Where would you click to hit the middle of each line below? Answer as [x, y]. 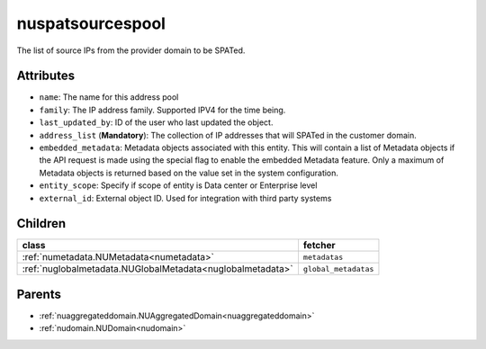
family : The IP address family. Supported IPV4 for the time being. [162, 110]
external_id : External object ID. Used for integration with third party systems [185, 198]
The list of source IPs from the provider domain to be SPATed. [131, 50]
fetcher [319, 246]
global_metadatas [338, 268]
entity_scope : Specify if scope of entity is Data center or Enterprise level [178, 185]
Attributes [46, 76]
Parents [39, 294]
